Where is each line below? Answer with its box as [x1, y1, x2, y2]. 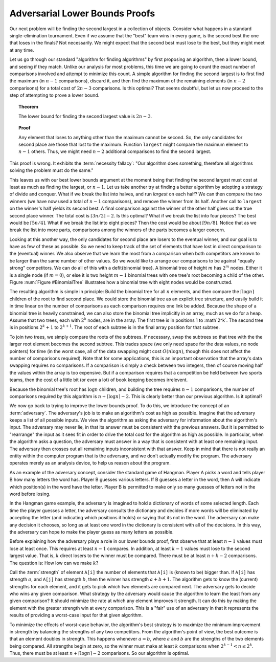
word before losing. [9, 491, 51, 497]
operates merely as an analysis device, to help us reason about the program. [9, 460, 171, 466]
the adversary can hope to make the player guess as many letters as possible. [9, 528, 174, 535]
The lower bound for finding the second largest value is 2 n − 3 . [18, 113, 152, 119]
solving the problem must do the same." [9, 167, 94, 173]
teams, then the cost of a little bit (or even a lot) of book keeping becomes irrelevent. [9, 377, 188, 383]
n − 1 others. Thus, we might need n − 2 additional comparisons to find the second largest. [18, 148, 212, 155]
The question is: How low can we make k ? [9, 560, 99, 566]
